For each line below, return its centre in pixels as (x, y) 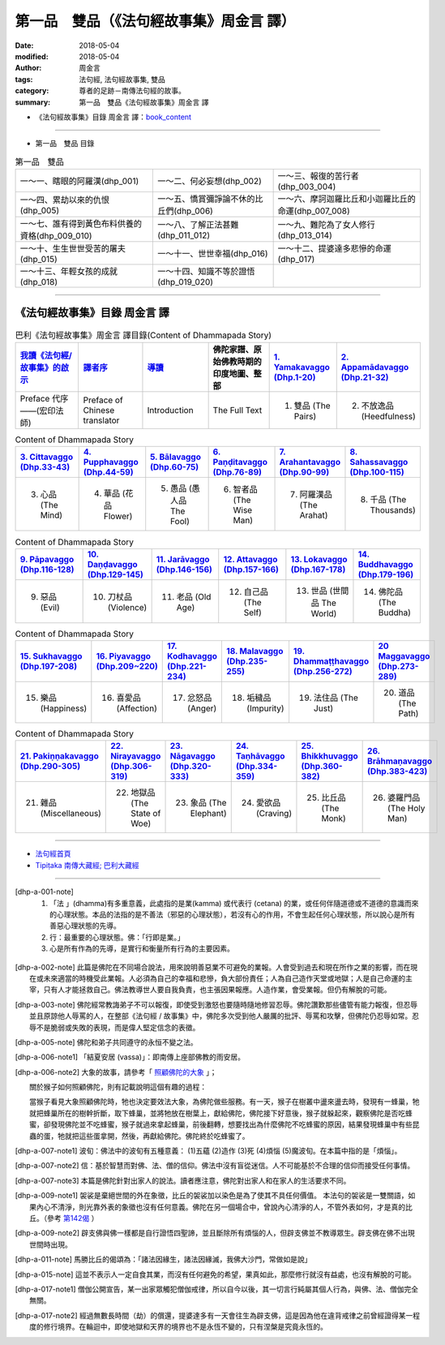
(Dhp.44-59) (108, 472)
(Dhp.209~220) (127, 667)
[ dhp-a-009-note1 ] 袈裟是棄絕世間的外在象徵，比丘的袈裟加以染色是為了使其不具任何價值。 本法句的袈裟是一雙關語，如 (215, 1196)
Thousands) (393, 510)
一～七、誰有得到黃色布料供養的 (81, 224)
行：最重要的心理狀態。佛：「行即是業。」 (117, 937)
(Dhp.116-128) (47, 569)
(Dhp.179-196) (386, 574)
